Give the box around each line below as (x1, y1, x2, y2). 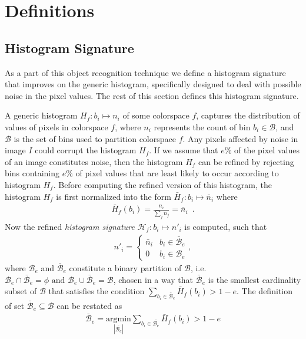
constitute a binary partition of (69, 261, 182, 274)
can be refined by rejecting (198, 155, 294, 167)
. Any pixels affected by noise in (182, 132, 298, 144)
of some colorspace (122, 109, 189, 121)
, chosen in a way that (113, 273, 194, 285)
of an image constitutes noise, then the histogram (5, 155, 183, 167)
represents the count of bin (154, 120, 251, 133)
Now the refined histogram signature (5, 220, 135, 232)
